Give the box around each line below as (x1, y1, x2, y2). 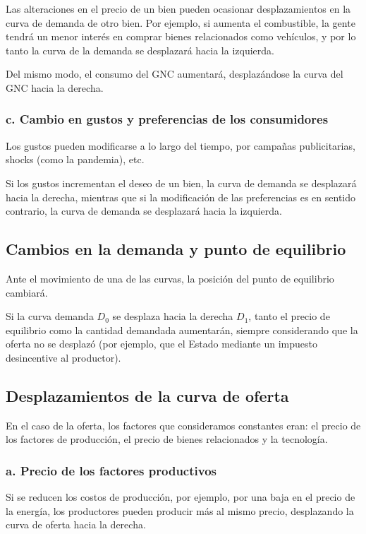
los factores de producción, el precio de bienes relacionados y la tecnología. (6, 432, 328, 446)
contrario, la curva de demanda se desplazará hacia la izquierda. (6, 203, 282, 218)
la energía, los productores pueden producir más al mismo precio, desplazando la (6, 503, 354, 518)
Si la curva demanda (6, 309, 94, 324)
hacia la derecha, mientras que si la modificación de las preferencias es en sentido (6, 189, 356, 204)
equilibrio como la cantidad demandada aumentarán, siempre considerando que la (6, 322, 358, 337)
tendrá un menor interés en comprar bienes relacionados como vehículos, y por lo (6, 29, 356, 44)
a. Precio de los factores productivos (6, 461, 216, 479)
